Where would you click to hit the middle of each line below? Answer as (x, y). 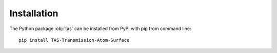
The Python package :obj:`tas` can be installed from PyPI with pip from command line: (100, 29)
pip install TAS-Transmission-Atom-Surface (74, 40)
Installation (34, 13)
